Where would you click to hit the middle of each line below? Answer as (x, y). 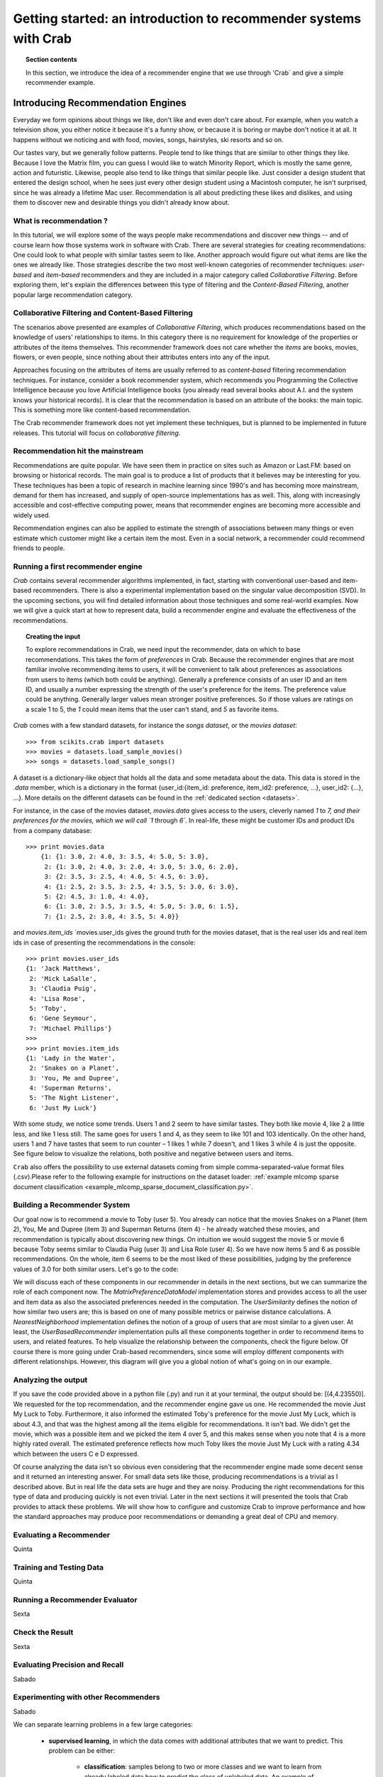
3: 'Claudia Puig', (63, 989)
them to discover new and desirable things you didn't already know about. (121, 203)
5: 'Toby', (48, 1008)
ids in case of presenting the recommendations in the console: (104, 943)
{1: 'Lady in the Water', (71, 1058)
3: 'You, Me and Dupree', (74, 1078)
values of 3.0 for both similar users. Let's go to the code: (96, 1269)
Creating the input (53, 637)
